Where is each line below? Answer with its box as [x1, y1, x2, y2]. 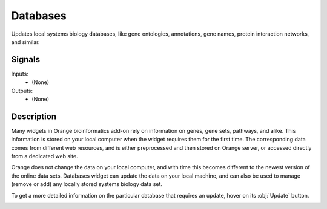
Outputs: [11, 87, 33, 94]
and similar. [11, 38, 40, 45]
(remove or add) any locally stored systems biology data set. [11, 181, 163, 188]
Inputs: [11, 70, 28, 77]
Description [11, 111, 57, 121]
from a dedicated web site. [11, 153, 78, 160]
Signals [11, 54, 41, 65]
